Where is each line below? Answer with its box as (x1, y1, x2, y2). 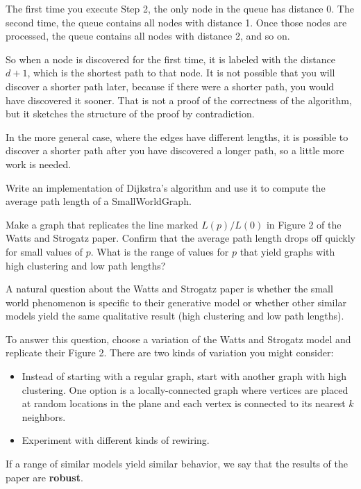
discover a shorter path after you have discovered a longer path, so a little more (6, 143, 344, 158)
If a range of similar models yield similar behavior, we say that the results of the (6, 456, 348, 471)
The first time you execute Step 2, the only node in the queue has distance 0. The (6, 1, 354, 15)
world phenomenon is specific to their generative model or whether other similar (6, 295, 346, 309)
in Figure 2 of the (266, 217, 342, 231)
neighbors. (22, 409, 66, 424)
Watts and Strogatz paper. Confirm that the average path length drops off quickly (6, 231, 355, 245)
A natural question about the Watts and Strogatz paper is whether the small (6, 281, 333, 296)
